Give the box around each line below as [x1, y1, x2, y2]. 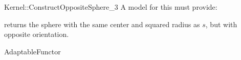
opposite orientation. [4, 29, 69, 39]
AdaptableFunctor [4, 46, 61, 56]
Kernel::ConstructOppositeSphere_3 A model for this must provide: [4, 2, 217, 12]
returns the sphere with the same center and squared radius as [4, 18, 200, 29]
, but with [205, 18, 237, 29]
